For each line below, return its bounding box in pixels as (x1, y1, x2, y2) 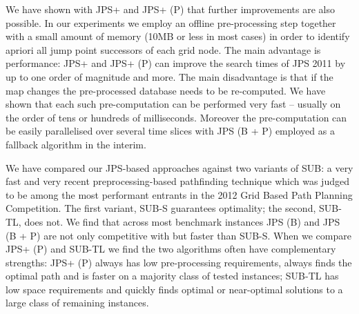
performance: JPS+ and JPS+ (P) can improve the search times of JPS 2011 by (6, 56, 346, 70)
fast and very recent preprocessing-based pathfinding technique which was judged (6, 174, 349, 188)
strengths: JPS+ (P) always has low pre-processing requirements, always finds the (6, 255, 352, 269)
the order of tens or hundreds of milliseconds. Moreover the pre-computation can (6, 110, 347, 124)
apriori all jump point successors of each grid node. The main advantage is (6, 42, 321, 57)
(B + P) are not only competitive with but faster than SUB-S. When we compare (6, 228, 351, 242)
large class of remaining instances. (6, 295, 149, 310)
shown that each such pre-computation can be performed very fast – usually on (6, 97, 341, 111)
